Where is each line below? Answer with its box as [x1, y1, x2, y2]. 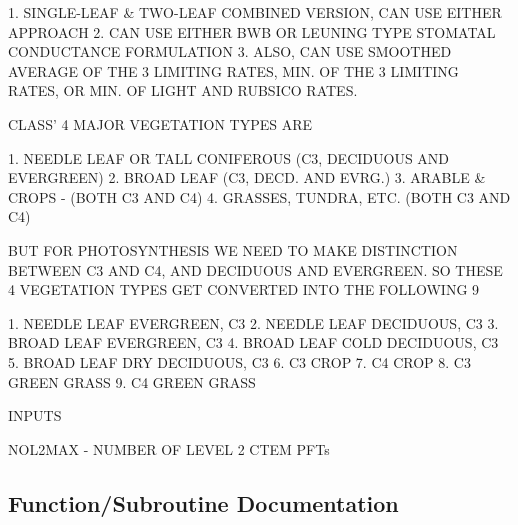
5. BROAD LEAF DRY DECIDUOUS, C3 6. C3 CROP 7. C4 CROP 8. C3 [8, 351, 471, 372]
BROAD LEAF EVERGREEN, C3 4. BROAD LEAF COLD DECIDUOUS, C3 [8, 332, 499, 353]
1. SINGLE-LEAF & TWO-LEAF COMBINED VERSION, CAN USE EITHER [8, 2, 502, 22]
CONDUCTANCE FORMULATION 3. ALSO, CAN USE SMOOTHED [8, 41, 452, 62]
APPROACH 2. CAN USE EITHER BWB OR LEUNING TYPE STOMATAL [8, 21, 496, 42]
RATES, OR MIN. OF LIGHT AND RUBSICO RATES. [8, 80, 358, 101]
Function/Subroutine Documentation [8, 487, 399, 518]
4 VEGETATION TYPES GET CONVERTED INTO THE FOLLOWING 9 [8, 279, 480, 300]
